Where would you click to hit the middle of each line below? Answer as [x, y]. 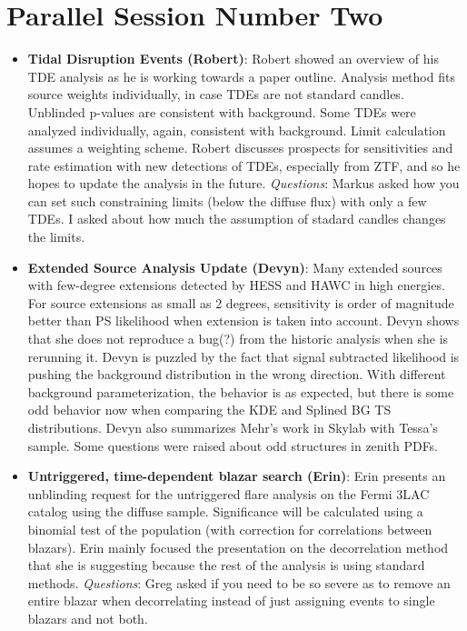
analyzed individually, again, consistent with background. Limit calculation [237, 130]
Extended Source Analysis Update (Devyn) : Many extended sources [235, 267]
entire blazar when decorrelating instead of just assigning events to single [231, 601]
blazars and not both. [88, 618]
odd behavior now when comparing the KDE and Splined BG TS [209, 410]
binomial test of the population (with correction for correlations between [230, 529]
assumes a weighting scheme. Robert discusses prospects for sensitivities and [240, 148]
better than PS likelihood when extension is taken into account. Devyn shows [243, 321]
